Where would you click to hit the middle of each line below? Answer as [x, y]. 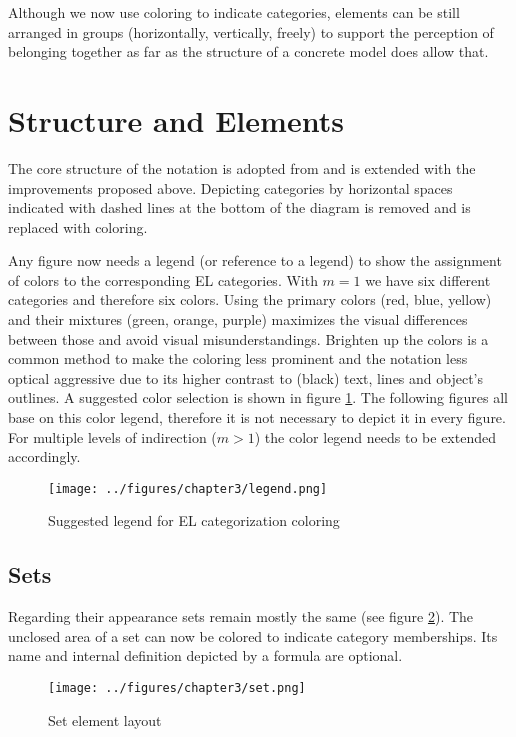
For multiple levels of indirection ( [112, 436]
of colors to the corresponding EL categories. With [163, 279]
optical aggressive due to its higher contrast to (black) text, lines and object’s [246, 377]
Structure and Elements [176, 119]
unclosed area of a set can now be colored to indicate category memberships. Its [253, 635]
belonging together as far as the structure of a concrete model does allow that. [248, 51]
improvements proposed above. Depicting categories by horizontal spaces [230, 187]
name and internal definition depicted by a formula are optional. [205, 655]
